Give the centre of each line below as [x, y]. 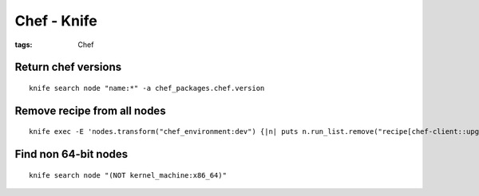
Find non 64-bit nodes [71, 154]
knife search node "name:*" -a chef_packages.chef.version [147, 88]
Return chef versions [68, 67]
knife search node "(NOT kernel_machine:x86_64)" [128, 175]
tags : [24, 45]
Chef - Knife [56, 21]
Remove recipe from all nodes [91, 110]
